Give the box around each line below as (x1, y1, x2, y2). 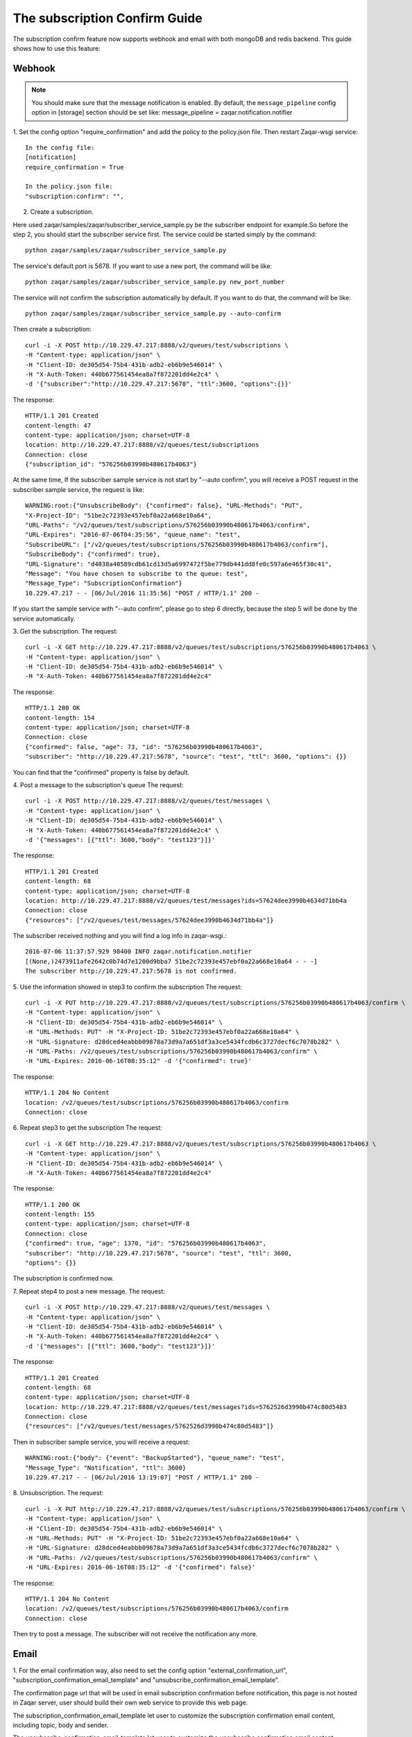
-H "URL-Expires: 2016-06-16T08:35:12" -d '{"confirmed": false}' (25, 1563, 256, 1572)
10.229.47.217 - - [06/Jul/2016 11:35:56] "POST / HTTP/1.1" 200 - (25, 589, 259, 597)
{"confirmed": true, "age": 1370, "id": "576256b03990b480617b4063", (25, 1240, 267, 1247)
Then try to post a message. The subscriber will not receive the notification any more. (12, 1630, 258, 1638)
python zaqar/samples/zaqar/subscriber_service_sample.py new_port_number (25, 278, 285, 286)
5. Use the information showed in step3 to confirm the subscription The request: (12, 982, 243, 991)
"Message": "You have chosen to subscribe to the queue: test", (25, 570, 249, 577)
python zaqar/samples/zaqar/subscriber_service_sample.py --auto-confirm (25, 309, 282, 318)
